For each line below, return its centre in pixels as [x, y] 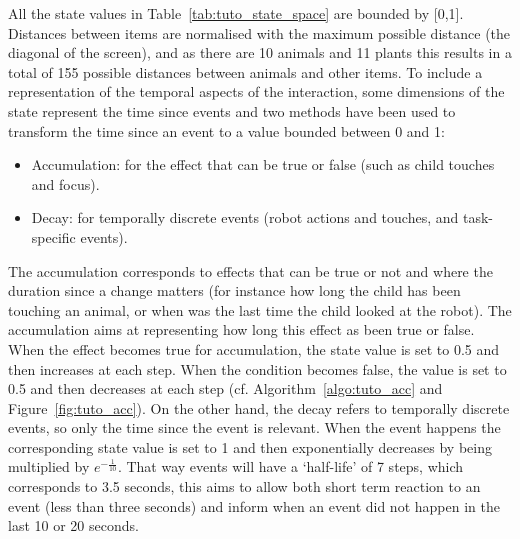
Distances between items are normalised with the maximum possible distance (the [259, 32]
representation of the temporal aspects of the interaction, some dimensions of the [256, 91]
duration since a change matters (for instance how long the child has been [234, 290]
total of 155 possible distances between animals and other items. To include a [245, 71]
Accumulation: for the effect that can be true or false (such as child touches [263, 164]
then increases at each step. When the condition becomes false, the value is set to [257, 368]
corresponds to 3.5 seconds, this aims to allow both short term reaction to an [244, 486]
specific [53, 236]
